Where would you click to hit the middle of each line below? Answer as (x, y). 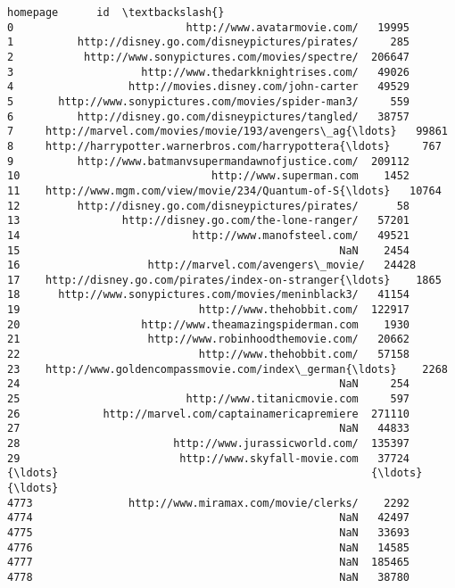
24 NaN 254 (209, 384)
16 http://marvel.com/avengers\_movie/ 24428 (212, 265)
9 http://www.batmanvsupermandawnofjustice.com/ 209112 (209, 161)
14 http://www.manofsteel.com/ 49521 (209, 235)
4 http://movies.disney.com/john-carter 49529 (209, 87)
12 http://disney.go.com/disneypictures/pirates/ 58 (209, 206)
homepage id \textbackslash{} (116, 12)
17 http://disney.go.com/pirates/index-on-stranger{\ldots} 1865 (224, 280)
